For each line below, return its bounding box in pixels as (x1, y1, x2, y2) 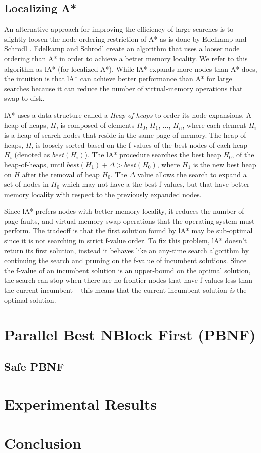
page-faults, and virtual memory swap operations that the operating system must (4, 215, 255, 226)
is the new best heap (193, 159, 256, 169)
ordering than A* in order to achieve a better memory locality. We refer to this (4, 53, 248, 63)
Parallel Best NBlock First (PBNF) (4, 324, 256, 345)
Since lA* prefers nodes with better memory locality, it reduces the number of (4, 206, 244, 216)
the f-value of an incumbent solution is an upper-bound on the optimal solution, (4, 265, 251, 275)
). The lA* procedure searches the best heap (84, 149, 221, 160)
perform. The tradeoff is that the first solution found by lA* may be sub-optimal (4, 225, 253, 236)
